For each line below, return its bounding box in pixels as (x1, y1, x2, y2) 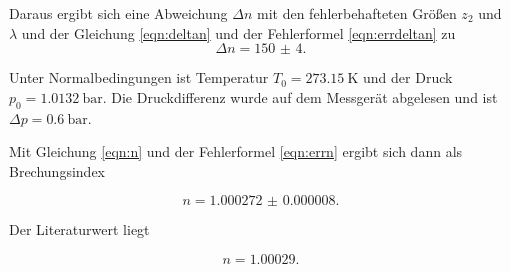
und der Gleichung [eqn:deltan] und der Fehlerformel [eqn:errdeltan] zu (21, 22, 456, 43)
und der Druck (363, 67, 453, 88)
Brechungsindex (9, 160, 105, 181)
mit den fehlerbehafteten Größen (256, 3, 457, 23)
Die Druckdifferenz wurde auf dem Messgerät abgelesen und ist (111, 86, 498, 107)
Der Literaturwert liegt (9, 219, 150, 240)
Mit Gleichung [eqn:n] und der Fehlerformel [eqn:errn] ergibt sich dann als (9, 141, 463, 162)
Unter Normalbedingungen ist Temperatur (9, 67, 269, 88)
